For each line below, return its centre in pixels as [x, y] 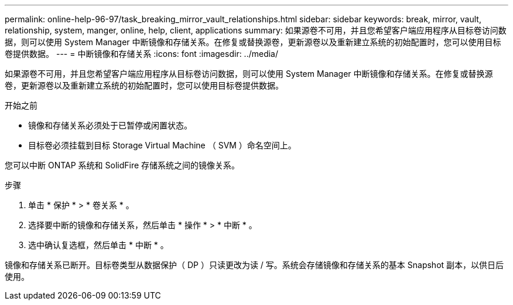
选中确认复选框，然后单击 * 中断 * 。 [98, 245]
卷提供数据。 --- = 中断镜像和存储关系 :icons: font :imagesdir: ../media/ [142, 54]
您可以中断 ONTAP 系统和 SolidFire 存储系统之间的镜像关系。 [122, 165]
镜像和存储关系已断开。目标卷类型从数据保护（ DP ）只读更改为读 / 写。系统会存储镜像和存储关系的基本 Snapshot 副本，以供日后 [254, 265]
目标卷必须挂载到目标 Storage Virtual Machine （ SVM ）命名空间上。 [162, 145]
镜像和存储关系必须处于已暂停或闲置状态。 [110, 125]
